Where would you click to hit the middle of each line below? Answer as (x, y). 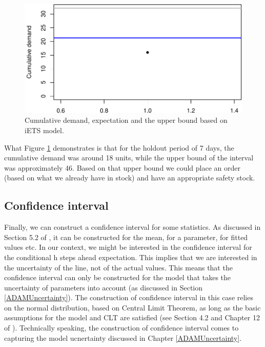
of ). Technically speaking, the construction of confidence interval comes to (121, 328)
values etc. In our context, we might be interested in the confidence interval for (128, 247)
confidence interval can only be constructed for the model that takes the (118, 277)
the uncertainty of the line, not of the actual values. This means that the (118, 267)
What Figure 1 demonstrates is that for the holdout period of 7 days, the (119, 147)
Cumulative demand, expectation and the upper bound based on (126, 120)
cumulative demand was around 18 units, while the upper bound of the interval (129, 158)
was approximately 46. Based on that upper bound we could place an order (122, 167)
